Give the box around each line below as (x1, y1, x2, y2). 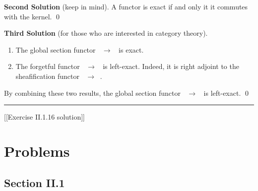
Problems (4, 140, 70, 161)
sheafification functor (15, 70, 79, 81)
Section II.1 (4, 175, 65, 190)
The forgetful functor (15, 61, 80, 71)
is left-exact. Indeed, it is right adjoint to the (103, 61, 239, 71)
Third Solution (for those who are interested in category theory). (4, 28, 208, 38)
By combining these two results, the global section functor (4, 87, 181, 98)
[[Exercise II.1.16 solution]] (4, 112, 85, 122)
